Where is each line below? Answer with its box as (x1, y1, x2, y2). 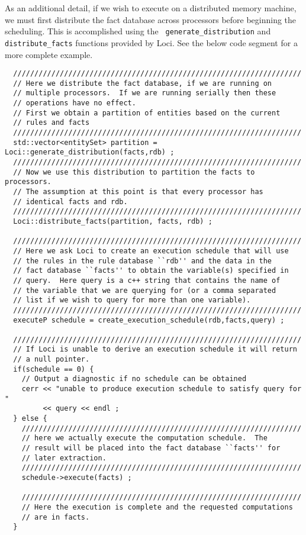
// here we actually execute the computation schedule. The (21, 434, 268, 443)
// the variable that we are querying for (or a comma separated (13, 286, 276, 295)
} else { (13, 414, 47, 423)
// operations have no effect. (13, 99, 136, 108)
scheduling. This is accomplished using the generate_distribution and (5, 25, 271, 37)
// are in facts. (21, 513, 90, 521)
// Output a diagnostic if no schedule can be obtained (21, 375, 247, 383)
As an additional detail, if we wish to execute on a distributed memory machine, (5, 2, 297, 14)
